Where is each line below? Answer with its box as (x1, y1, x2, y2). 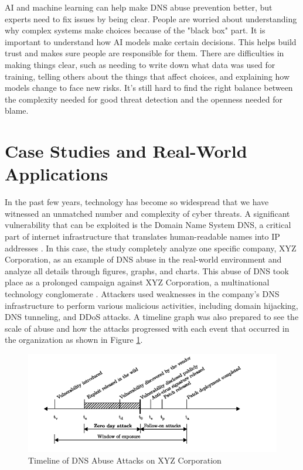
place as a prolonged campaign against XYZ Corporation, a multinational (5, 276, 270, 288)
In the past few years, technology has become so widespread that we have (5, 196, 269, 208)
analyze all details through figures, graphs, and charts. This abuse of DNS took (5, 264, 290, 277)
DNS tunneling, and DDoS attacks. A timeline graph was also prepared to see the (5, 311, 299, 323)
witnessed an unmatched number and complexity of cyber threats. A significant (5, 207, 290, 219)
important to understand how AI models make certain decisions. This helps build (5, 35, 297, 47)
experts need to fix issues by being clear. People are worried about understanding (5, 12, 297, 25)
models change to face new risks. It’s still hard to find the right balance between (5, 81, 293, 94)
